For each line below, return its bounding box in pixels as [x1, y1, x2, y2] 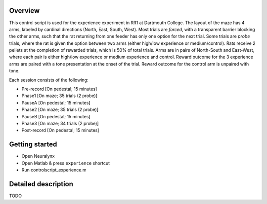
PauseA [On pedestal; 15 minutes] [21, 100, 90, 105]
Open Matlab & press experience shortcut [21, 160, 110, 166]
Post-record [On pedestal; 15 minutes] [21, 127, 99, 133]
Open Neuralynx [21, 153, 55, 159]
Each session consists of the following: [9, 77, 89, 83]
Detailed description [9, 180, 74, 188]
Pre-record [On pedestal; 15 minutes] [21, 86, 97, 92]
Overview [9, 6, 40, 15]
